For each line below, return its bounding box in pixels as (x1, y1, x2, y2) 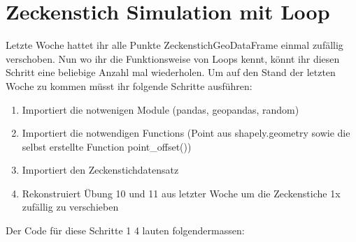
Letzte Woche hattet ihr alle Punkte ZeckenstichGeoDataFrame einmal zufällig (6, 38, 343, 52)
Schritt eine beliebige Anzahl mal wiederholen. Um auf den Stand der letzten (6, 65, 336, 80)
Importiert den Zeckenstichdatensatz (22, 162, 179, 177)
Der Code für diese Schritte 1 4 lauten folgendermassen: (6, 223, 245, 238)
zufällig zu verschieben (22, 199, 119, 214)
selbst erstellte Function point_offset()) (22, 139, 192, 153)
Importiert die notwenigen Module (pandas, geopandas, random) (22, 102, 299, 116)
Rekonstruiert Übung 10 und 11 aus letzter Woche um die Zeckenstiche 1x (22, 186, 341, 200)
